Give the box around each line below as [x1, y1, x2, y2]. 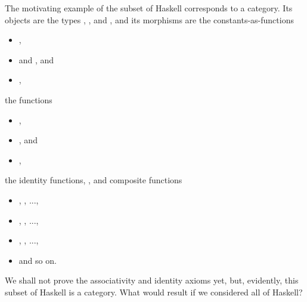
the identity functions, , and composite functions [5, 174, 182, 186]
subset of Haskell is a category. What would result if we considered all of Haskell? [5, 285, 303, 298]
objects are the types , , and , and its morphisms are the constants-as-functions [5, 13, 294, 26]
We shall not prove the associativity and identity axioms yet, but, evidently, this [5, 274, 299, 286]
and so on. [18, 254, 57, 266]
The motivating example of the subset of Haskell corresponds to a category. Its [5, 2, 293, 14]
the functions [5, 93, 52, 106]
